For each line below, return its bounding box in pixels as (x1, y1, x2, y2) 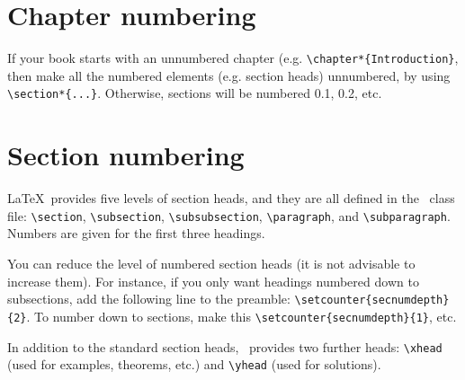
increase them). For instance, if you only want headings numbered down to (7, 271, 419, 290)
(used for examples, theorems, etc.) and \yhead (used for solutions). (7, 355, 381, 374)
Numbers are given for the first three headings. (7, 224, 265, 243)
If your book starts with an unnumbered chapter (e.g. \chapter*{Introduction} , (7, 49, 459, 67)
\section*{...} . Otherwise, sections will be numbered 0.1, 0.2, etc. (7, 84, 382, 102)
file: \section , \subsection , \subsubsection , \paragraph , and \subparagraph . (7, 206, 451, 225)
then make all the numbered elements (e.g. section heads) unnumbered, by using (7, 66, 451, 84)
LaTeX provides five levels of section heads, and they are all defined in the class (7, 189, 455, 208)
